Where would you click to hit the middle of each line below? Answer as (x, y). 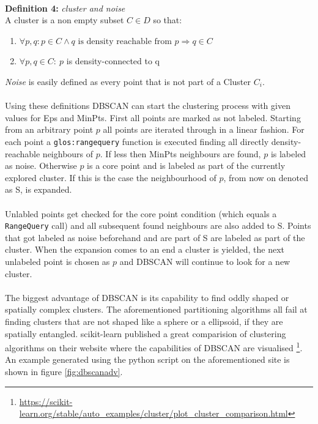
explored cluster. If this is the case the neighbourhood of (111, 177)
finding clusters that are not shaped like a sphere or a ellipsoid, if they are (144, 321)
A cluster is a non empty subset (65, 20)
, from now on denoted (266, 177)
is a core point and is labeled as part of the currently (186, 166)
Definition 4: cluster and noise (65, 8)
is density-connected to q (113, 61)
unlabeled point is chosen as (57, 261)
